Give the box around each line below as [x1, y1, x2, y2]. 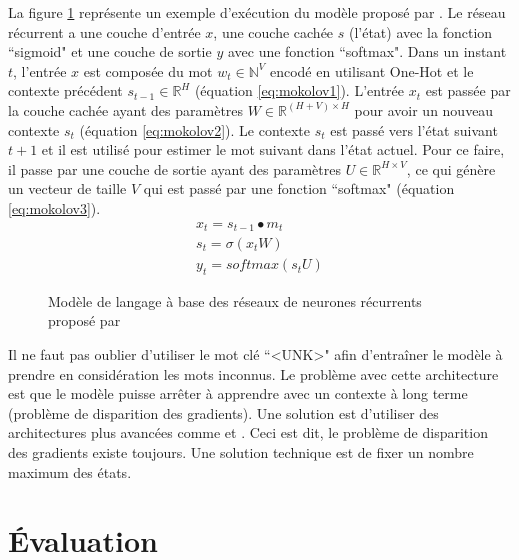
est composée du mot [83, 60, 213, 81]
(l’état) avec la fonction [348, 21, 493, 42]
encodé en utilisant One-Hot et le [269, 60, 474, 81]
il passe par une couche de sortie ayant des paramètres [8, 158, 341, 179]
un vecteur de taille [8, 178, 127, 199]
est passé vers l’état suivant [330, 119, 498, 140]
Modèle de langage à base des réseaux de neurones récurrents [48, 290, 422, 311]
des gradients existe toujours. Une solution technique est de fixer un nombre [8, 442, 474, 463]
